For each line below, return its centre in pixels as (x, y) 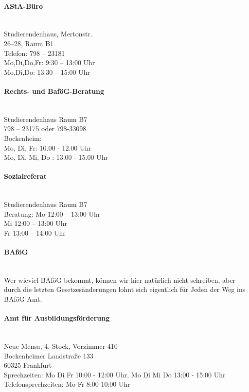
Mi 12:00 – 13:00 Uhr (36, 223)
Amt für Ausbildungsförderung (57, 318)
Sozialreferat (25, 176)
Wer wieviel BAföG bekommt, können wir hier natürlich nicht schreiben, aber (120, 280)
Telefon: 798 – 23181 (35, 53)
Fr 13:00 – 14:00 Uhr (35, 232)
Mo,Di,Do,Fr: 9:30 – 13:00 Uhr (50, 62)
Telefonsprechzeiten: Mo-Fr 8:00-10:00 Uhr (67, 384)
